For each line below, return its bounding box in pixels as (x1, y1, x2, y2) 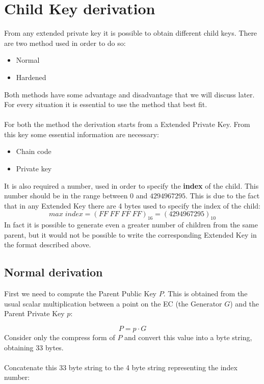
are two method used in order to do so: (4, 37, 126, 48)
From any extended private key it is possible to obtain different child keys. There (4, 28, 257, 38)
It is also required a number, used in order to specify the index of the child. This (4, 180, 259, 191)
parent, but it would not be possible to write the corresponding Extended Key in (4, 229, 257, 240)
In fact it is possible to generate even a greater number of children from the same (4, 219, 258, 230)
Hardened (16, 71, 46, 82)
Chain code (16, 146, 51, 157)
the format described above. (4, 239, 91, 250)
